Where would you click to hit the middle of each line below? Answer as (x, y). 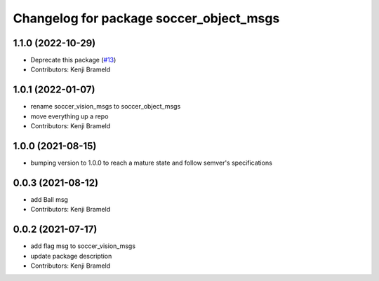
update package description (71, 256)
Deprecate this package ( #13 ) (73, 60)
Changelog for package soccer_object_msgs (146, 18)
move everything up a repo (69, 116)
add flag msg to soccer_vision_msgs (83, 246)
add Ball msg (49, 199)
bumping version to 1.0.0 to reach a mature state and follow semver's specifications (152, 163)
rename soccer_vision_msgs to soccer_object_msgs (106, 107)
